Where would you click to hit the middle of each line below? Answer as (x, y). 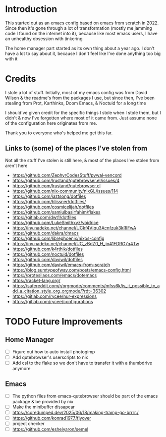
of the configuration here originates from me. (51, 123)
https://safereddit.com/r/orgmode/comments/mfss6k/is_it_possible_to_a (86, 285)
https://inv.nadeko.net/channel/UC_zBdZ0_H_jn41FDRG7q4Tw (76, 243)
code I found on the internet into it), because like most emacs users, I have (81, 33)
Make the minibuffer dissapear (44, 407)
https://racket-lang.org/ (36, 280)
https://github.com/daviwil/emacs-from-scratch (61, 265)
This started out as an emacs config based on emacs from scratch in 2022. (82, 23)
